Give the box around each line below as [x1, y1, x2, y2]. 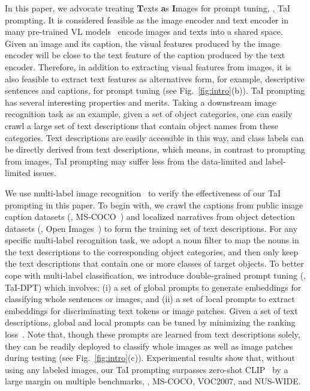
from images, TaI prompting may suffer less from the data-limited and [5, 154, 263, 167]
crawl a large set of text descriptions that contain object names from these [5, 119, 278, 132]
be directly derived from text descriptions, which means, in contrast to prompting [5, 143, 305, 156]
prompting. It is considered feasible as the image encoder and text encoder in [5, 13, 288, 26]
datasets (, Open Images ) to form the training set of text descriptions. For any [5, 222, 298, 234]
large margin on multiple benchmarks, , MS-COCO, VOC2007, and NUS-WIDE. [5, 375, 301, 387]
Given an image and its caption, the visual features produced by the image [5, 37, 280, 49]
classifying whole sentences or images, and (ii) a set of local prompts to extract [5, 292, 295, 305]
